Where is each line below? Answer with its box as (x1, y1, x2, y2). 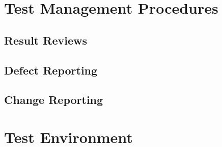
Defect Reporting (4, 62, 98, 78)
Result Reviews (4, 32, 87, 48)
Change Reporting (4, 92, 103, 107)
